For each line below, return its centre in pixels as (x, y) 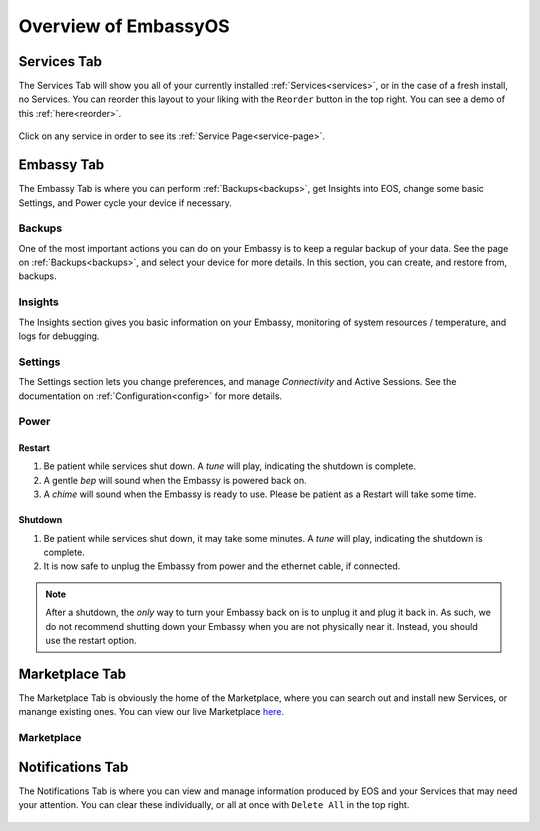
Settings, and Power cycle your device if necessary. (125, 202)
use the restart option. (91, 640)
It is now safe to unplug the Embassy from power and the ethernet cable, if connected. (222, 566)
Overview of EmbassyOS (124, 26)
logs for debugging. (59, 336)
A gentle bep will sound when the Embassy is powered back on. (175, 480)
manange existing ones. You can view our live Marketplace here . (151, 712)
